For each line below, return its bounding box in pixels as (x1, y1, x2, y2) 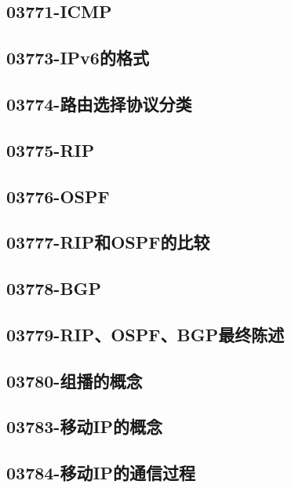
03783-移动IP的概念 (6, 414, 163, 439)
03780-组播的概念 (6, 368, 143, 392)
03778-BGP (6, 276, 102, 300)
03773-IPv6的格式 (6, 46, 149, 70)
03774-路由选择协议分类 (6, 91, 192, 115)
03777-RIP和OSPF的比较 (6, 230, 210, 254)
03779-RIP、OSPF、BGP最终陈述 (6, 322, 285, 346)
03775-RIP (6, 137, 95, 162)
